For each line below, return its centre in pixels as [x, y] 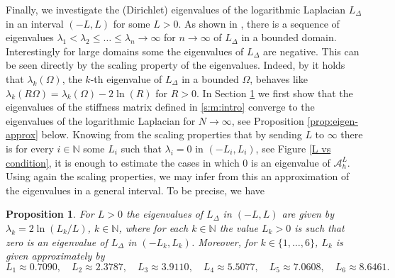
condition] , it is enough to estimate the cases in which [123, 162]
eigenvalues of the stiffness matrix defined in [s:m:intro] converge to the [160, 107]
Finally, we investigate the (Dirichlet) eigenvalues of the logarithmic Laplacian [176, 9]
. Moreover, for [224, 241]
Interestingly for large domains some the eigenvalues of [125, 51]
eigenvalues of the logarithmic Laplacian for [101, 120]
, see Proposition [268, 120]
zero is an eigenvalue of [57, 241]
